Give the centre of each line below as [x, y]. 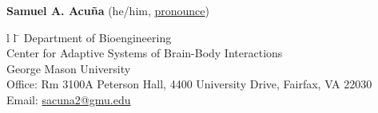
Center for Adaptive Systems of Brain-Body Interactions [145, 53]
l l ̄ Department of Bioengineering [89, 37]
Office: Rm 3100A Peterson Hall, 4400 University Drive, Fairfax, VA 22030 [189, 84]
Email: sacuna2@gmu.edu [69, 99]
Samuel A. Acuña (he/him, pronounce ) [108, 10]
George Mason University [69, 68]
